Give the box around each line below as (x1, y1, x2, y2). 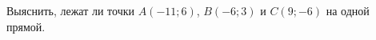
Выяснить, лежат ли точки (6, 2, 134, 18)
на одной (326, 2, 370, 18)
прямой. (6, 18, 46, 34)
